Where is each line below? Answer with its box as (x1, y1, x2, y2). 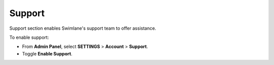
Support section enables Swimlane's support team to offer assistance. (9, 25, 157, 31)
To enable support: (9, 34, 49, 40)
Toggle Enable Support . (22, 50, 73, 56)
